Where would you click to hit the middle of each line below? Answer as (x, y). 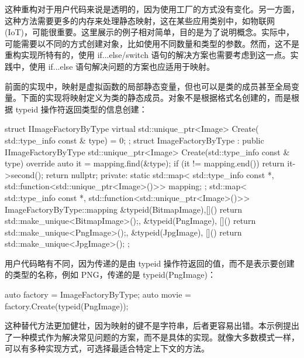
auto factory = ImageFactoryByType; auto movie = (98, 294)
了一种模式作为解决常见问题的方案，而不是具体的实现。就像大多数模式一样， (152, 337)
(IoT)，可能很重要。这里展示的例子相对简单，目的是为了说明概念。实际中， (150, 32)
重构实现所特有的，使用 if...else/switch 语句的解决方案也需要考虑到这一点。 (148, 55)
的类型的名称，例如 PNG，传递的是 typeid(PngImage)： (110, 275)
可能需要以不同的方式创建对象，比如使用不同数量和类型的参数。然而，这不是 (152, 43)
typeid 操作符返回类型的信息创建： (81, 109)
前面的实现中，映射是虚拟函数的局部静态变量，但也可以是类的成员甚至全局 (148, 86)
